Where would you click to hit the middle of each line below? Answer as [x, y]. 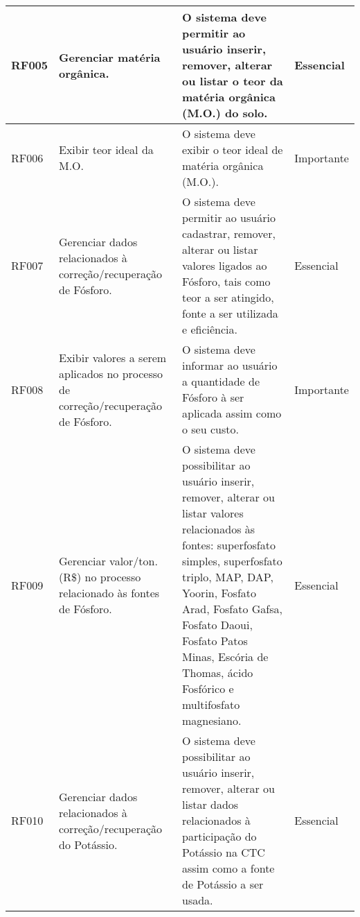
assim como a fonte [228, 868]
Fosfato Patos [215, 641]
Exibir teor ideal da [106, 149]
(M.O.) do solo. [225, 113]
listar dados [210, 804]
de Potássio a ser [223, 884]
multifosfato [211, 704]
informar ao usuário [229, 365]
